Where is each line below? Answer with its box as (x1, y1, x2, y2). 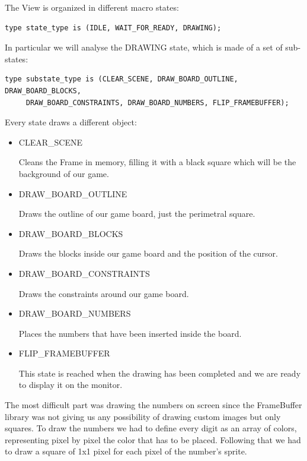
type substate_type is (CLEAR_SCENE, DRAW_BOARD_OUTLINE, (5, 75, 238, 84)
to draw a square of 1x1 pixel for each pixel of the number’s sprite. (5, 445, 247, 457)
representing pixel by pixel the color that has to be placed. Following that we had (5, 433, 301, 446)
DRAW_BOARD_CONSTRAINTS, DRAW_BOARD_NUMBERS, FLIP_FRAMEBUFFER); (25, 98, 289, 107)
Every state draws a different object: (5, 116, 137, 128)
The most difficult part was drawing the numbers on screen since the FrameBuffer (5, 399, 302, 411)
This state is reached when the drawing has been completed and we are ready (18, 367, 301, 379)
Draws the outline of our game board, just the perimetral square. (18, 207, 255, 220)
